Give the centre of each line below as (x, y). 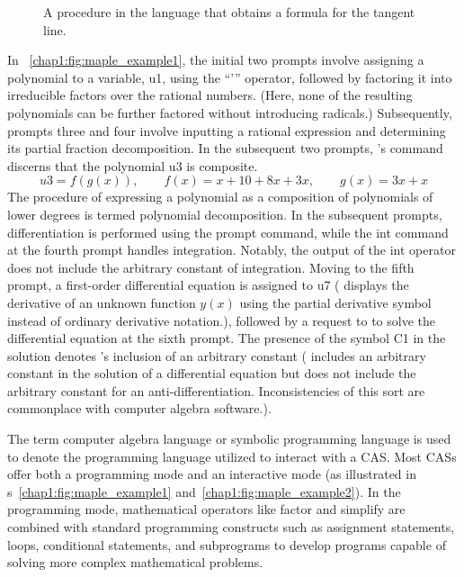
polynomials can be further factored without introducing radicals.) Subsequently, (230, 112)
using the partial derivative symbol (335, 302)
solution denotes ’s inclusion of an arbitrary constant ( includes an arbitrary (217, 355)
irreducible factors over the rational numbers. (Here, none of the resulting (210, 95)
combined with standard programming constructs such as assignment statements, (231, 527)
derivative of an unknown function (102, 302)
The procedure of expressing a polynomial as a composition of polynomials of (220, 197)
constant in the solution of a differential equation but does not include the (212, 373)
